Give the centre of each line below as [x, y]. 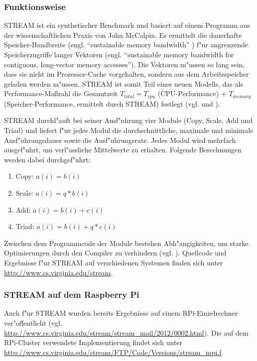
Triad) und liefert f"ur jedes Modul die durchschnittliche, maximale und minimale [129, 130]
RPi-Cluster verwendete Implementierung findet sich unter [93, 342]
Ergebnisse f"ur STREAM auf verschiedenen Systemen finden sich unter [114, 262]
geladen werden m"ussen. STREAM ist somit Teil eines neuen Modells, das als [124, 83]
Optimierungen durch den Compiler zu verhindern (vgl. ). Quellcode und [115, 253]
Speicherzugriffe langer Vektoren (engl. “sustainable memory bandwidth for [119, 54]
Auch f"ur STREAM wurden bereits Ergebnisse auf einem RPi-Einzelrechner [121, 313]
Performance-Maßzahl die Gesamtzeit [61, 93]
